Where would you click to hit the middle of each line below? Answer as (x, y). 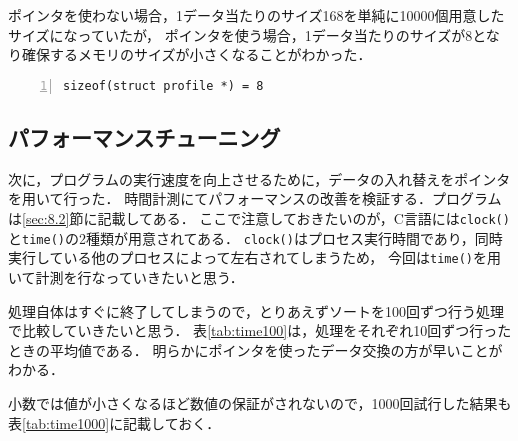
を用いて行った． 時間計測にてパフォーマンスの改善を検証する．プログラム (255, 198)
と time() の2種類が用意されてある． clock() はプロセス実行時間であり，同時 (255, 237)
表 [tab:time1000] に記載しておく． (114, 422)
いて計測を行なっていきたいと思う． (126, 277)
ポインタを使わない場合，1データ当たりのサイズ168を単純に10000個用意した (256, 15)
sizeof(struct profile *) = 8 (163, 85)
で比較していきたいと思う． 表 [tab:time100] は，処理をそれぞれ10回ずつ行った (260, 330)
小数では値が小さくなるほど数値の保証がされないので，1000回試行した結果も (260, 402)
